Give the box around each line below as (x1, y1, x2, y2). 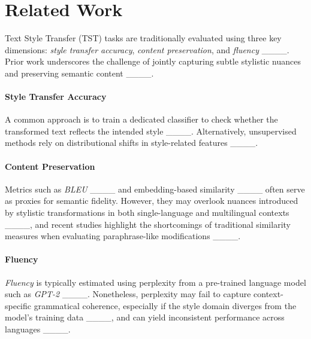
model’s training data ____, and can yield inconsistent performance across (5, 311, 285, 323)
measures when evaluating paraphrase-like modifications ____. (5, 230, 241, 242)
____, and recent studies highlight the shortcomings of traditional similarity (5, 218, 291, 230)
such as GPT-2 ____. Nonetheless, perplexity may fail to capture (5, 288, 251, 300)
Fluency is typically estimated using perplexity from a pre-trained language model (5, 276, 306, 288)
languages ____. (5, 323, 71, 335)
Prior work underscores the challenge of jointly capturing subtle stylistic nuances (5, 55, 301, 68)
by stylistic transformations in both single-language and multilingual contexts (5, 206, 289, 219)
